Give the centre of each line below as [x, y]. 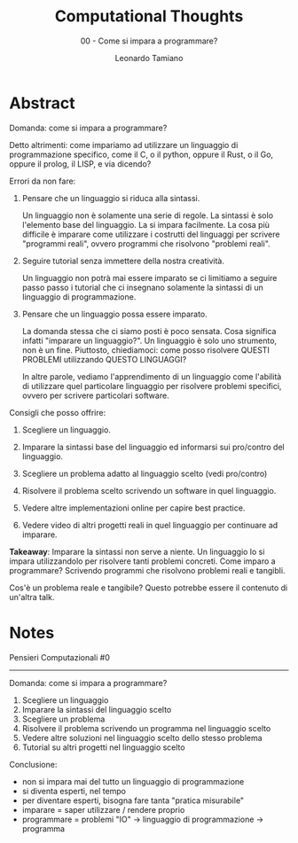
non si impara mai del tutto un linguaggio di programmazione [133, 781]
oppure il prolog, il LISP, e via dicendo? [80, 164]
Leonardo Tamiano [149, 58]
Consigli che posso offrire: [58, 412]
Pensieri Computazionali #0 [60, 657]
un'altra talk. [32, 597]
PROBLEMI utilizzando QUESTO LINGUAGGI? [104, 359]
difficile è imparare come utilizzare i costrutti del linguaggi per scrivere [151, 234]
